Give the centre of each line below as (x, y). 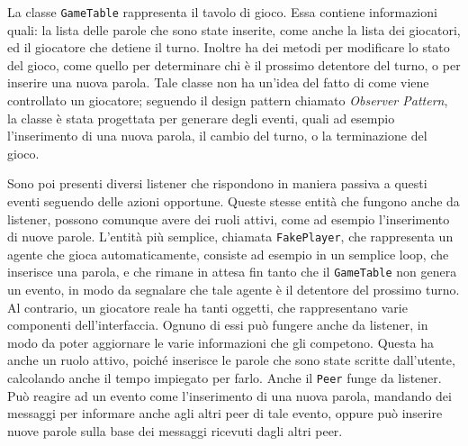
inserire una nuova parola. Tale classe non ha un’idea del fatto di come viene (218, 82)
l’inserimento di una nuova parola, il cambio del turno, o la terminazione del (217, 136)
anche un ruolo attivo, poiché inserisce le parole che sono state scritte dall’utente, (231, 360)
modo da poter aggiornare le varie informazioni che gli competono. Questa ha (220, 342)
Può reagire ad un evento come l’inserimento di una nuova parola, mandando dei (229, 395)
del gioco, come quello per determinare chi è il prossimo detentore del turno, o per (234, 64)
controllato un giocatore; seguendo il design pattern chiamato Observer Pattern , (228, 100)
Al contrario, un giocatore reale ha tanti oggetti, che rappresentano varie (207, 307)
